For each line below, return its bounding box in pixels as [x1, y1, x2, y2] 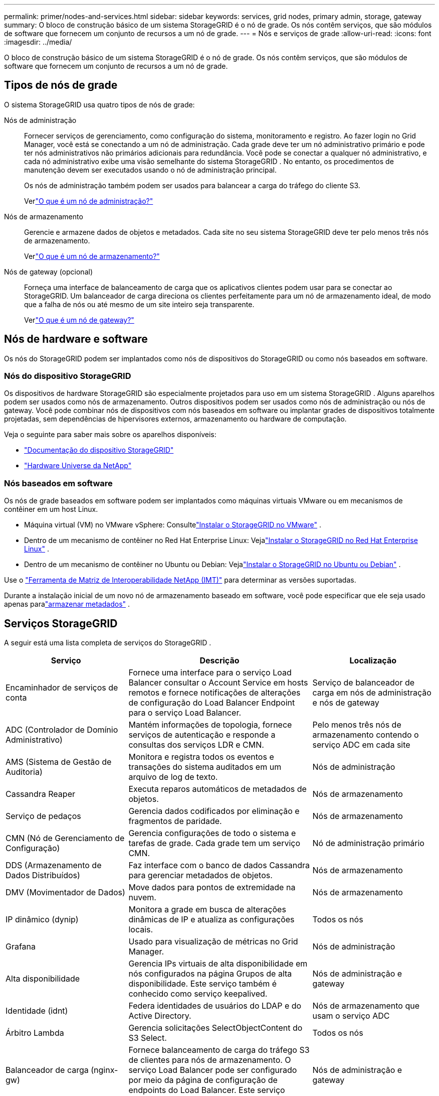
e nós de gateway [312, 698, 379, 708]
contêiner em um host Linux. [4, 505, 98, 514]
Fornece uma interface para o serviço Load [128, 667, 292, 678]
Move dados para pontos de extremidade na [128, 882, 296, 893]
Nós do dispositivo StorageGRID [4, 371, 131, 381]
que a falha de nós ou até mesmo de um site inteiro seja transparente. [24, 300, 255, 309]
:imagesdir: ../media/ [4, 38, 72, 46]
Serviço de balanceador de [312, 677, 415, 688]
